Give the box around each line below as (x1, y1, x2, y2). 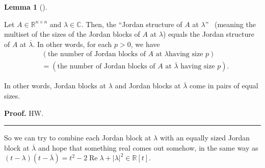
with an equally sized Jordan (160, 132, 250, 143)
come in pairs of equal (190, 80, 258, 91)
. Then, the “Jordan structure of (81, 18, 182, 29)
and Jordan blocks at (115, 80, 181, 91)
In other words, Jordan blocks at (4, 80, 106, 91)
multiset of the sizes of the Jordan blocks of (4, 29, 140, 39)
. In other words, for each (33, 38, 112, 49)
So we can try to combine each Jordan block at (4, 132, 151, 143)
